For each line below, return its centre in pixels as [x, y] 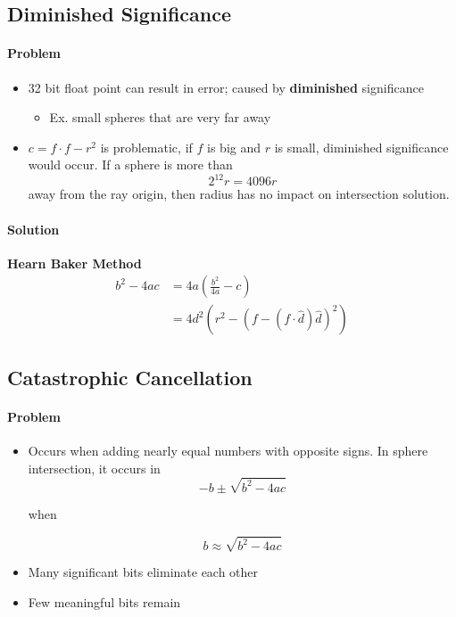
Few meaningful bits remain [104, 601]
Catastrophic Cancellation [130, 377]
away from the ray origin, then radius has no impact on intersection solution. [239, 194]
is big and [234, 147]
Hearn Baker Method [75, 263]
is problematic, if [146, 147]
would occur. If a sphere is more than [130, 165]
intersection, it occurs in [94, 468]
